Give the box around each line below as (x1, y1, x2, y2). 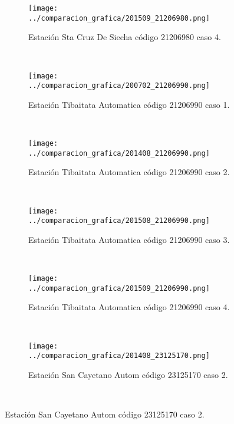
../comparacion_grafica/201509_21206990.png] (28, 284, 210, 292)
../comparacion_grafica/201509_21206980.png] (28, 14, 210, 22)
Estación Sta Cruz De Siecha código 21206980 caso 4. (28, 31, 221, 43)
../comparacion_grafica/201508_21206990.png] (28, 216, 210, 225)
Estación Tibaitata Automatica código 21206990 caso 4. (28, 301, 230, 313)
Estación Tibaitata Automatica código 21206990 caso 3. (28, 233, 230, 245)
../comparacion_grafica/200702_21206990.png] (28, 81, 210, 90)
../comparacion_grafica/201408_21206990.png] (28, 149, 210, 157)
